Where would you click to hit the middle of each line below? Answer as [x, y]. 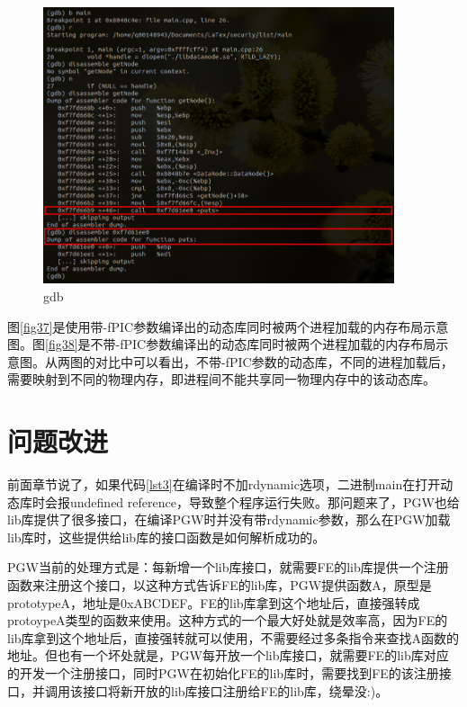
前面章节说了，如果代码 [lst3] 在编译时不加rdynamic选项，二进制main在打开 [224, 484]
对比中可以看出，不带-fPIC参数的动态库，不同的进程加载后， [274, 361]
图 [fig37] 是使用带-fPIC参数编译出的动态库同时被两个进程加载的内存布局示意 [228, 326]
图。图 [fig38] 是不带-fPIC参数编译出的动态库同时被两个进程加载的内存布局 [222, 344]
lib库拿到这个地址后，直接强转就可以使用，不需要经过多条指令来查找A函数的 [233, 637]
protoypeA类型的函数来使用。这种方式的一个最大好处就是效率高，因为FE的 [228, 620]
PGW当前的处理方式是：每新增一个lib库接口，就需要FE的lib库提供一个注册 [228, 567]
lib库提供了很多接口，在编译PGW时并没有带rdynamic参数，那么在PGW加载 [229, 519]
